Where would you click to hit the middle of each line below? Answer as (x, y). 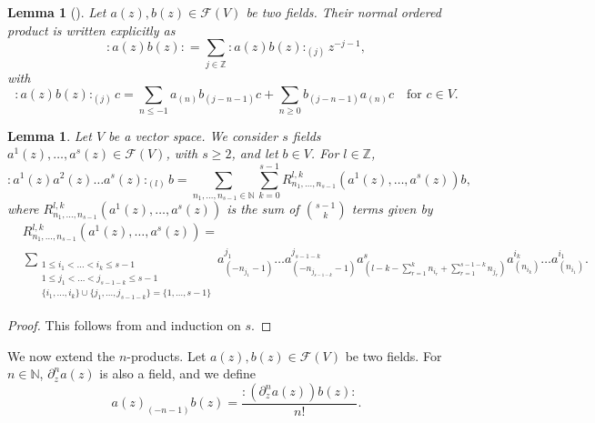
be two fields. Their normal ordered (343, 12)
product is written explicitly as (91, 30)
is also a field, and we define (177, 373)
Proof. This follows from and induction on (124, 325)
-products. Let (166, 355)
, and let (255, 153)
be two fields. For (393, 355)
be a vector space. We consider (193, 135)
